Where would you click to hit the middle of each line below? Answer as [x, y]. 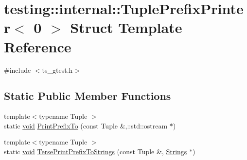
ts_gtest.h [57, 70]
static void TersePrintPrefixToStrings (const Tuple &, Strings [96, 152]
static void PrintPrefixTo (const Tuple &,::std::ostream [86, 125]
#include [18, 70]
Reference [38, 46]
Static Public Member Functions [88, 96]
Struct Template [126, 27]
